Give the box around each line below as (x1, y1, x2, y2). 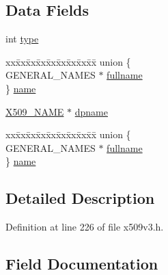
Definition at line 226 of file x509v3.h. (5, 220, 164, 234)
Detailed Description (5, 187, 155, 209)
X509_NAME (5, 104, 64, 118)
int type (5, 31, 39, 46)
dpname (74, 104, 108, 118)
